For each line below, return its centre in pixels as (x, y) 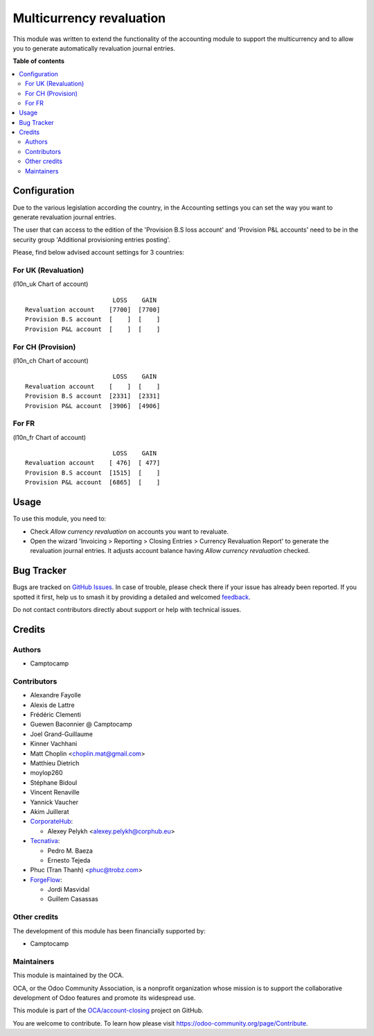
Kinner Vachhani (54, 744)
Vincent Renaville (55, 792)
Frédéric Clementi (55, 715)
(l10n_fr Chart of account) (50, 437)
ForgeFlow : (46, 880)
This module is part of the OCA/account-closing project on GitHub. (108, 1010)
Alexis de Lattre (53, 705)
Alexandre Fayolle (55, 695)
